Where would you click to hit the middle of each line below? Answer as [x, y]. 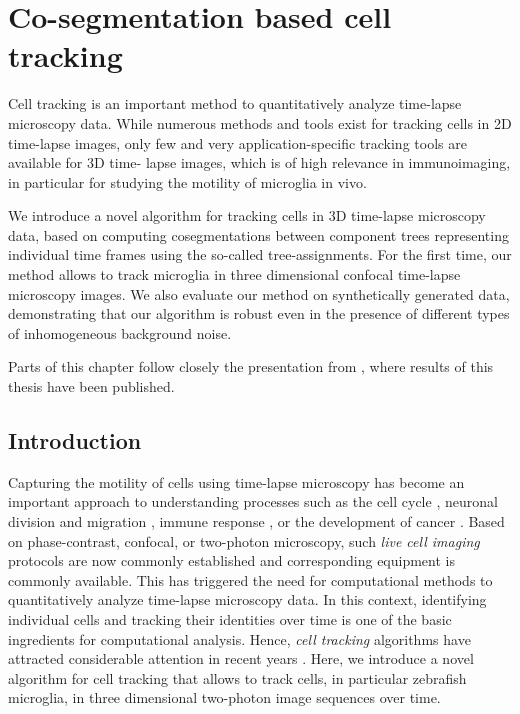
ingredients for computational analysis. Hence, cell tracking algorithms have [239, 638]
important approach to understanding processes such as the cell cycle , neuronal [253, 501]
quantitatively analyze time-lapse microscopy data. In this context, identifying [247, 599]
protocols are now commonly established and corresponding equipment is [231, 560]
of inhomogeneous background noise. [120, 332]
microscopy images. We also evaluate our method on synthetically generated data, [259, 293]
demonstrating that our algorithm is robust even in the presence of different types [259, 313]
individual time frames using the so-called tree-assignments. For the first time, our [260, 254]
